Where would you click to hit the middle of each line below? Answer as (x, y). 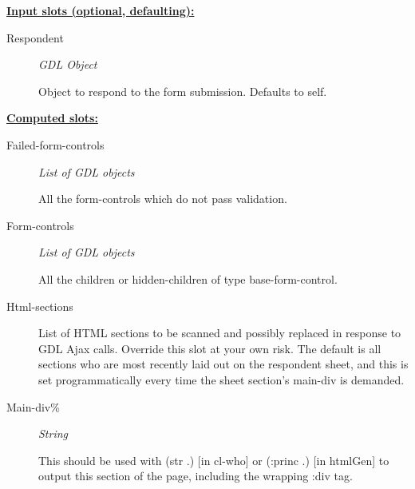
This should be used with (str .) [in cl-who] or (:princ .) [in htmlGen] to (214, 460)
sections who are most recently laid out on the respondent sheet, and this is (223, 364)
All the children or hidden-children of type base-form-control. (188, 278)
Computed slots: (52, 118)
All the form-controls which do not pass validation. (163, 199)
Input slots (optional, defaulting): (101, 10)
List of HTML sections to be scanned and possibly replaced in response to (220, 333)
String (53, 433)
